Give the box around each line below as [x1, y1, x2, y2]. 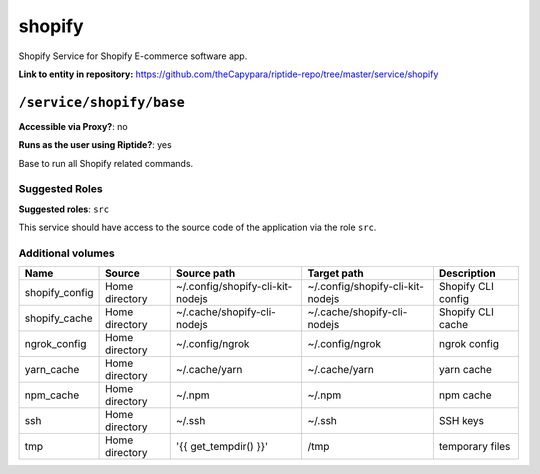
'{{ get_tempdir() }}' [175, 440, 269, 454]
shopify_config [24, 286, 94, 300]
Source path [175, 266, 236, 280]
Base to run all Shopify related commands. [18, 157, 194, 169]
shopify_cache [24, 311, 94, 325]
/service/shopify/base [18, 94, 185, 110]
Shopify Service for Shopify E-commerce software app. [18, 50, 248, 62]
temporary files [438, 440, 511, 454]
